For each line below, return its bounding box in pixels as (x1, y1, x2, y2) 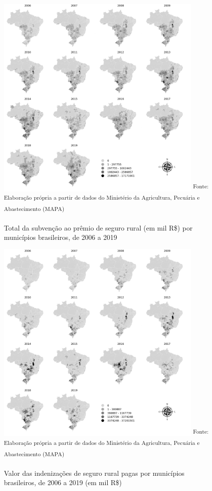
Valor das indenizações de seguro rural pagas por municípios (4, 467, 185, 478)
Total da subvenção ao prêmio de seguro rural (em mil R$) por (4, 222, 193, 233)
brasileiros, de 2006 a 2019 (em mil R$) (4, 477, 122, 488)
